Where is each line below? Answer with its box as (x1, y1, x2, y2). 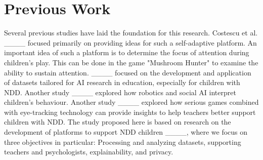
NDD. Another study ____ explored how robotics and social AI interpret (4, 87, 236, 97)
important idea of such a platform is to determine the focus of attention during (4, 47, 249, 58)
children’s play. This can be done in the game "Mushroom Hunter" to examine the (4, 57, 258, 67)
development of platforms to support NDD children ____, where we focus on (4, 127, 248, 137)
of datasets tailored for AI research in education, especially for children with (4, 77, 240, 88)
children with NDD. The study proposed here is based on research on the (4, 116, 231, 127)
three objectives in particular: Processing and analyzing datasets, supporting (4, 136, 241, 147)
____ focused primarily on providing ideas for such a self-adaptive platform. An (4, 37, 257, 48)
